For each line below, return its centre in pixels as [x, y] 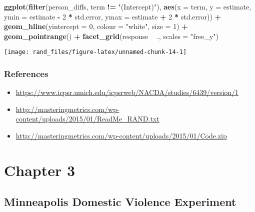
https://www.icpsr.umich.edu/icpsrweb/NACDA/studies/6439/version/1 [127, 92]
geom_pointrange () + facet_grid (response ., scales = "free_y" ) [111, 36]
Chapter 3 [40, 170]
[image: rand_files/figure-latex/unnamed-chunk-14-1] [95, 52]
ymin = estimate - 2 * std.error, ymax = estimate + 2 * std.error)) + [113, 16]
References [26, 73]
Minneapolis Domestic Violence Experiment [120, 202]
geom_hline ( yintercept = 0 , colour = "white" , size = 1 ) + [96, 26]
